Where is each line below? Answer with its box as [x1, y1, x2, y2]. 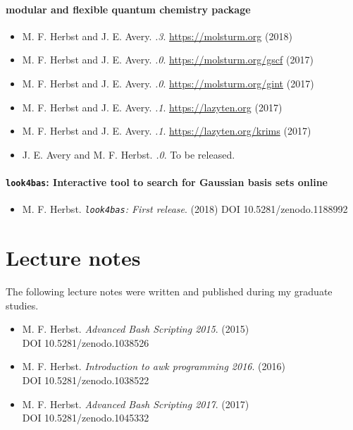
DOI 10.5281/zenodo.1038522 [22, 372, 149, 387]
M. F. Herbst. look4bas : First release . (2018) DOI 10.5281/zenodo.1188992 [22, 202, 348, 216]
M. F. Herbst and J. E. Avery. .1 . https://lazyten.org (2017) [22, 99, 283, 114]
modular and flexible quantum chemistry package [6, 1, 251, 16]
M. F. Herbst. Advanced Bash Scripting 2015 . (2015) [22, 321, 249, 336]
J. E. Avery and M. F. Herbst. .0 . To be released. [22, 147, 235, 161]
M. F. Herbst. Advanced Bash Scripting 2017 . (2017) [22, 396, 249, 411]
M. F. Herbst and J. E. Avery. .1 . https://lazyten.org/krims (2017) [22, 123, 311, 138]
